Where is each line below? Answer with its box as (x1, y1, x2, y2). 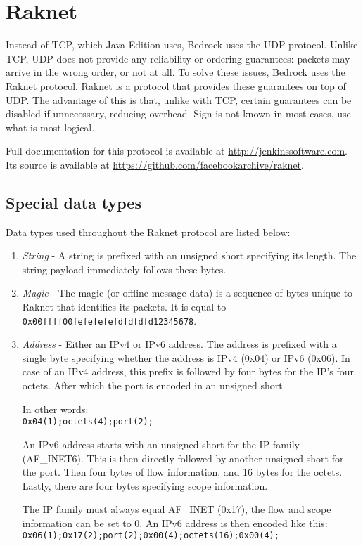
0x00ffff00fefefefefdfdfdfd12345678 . (22, 313, 197, 327)
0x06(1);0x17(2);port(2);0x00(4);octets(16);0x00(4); (22, 531, 279, 541)
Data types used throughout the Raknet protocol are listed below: (6, 224, 291, 239)
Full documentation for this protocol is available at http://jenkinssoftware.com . (6, 143, 348, 158)
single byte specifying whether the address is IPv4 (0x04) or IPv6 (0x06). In (22, 350, 350, 365)
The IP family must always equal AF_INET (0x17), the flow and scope (22, 502, 331, 516)
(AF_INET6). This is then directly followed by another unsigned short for (22, 450, 344, 465)
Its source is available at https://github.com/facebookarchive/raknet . (6, 157, 304, 171)
